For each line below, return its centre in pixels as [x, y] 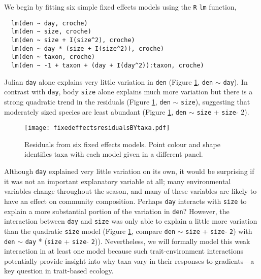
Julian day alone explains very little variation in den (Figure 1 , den [109, 81]
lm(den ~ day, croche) [50, 23]
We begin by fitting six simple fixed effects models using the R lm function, [120, 7]
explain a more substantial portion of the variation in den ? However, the [117, 211]
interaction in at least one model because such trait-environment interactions [124, 251]
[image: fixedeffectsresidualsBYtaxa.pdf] [97, 128]
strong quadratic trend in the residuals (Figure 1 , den [87, 101]
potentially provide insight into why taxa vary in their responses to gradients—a [129, 260]
